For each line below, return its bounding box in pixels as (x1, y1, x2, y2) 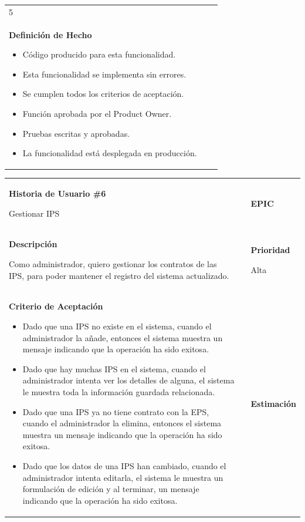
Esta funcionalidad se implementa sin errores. (22, 68, 187, 80)
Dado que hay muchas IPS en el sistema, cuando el (22, 362, 206, 375)
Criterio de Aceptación (9, 300, 103, 312)
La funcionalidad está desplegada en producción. (22, 147, 197, 159)
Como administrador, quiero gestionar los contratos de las (9, 258, 217, 270)
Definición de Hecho (9, 28, 92, 41)
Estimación (250, 397, 296, 409)
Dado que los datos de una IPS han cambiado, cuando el (22, 460, 226, 472)
